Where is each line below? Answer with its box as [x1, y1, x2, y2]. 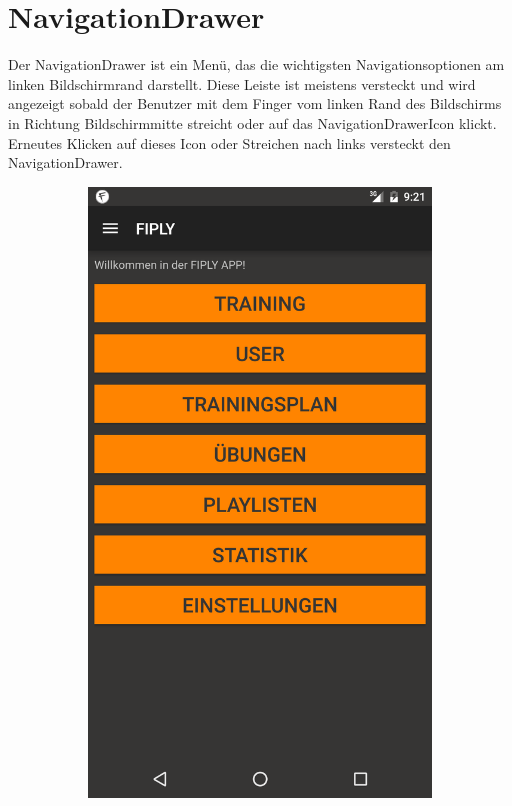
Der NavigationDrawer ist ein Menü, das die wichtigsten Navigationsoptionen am [8, 54, 505, 75]
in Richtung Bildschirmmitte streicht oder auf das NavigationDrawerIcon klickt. [8, 112, 497, 133]
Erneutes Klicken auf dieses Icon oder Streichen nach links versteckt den [8, 132, 451, 153]
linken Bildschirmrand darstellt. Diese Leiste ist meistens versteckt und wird [8, 73, 476, 94]
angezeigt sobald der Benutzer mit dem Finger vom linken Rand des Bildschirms [8, 93, 502, 114]
